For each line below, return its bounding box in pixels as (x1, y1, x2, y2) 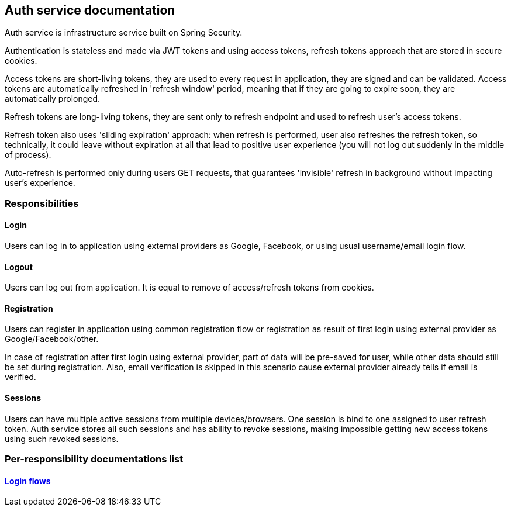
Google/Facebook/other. (5, 334, 99, 344)
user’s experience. (5, 178, 75, 188)
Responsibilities (5, 197, 79, 209)
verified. (5, 372, 36, 382)
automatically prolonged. (5, 94, 101, 104)
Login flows (5, 475, 51, 486)
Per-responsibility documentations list (5, 453, 184, 465)
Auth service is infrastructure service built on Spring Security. (5, 27, 243, 38)
